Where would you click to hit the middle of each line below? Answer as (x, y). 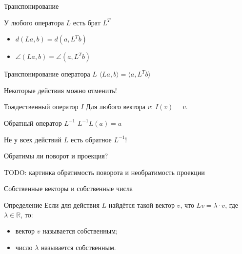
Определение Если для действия (52, 205)
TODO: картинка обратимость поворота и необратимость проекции (104, 172)
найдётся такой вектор (141, 205)
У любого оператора (34, 22)
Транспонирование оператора (47, 74)
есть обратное (91, 139)
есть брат (87, 22)
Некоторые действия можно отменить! (60, 90)
